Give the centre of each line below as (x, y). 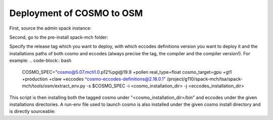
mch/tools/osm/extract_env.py (54, 86)
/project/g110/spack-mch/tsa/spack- (205, 79)
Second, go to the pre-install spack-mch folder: (59, 37)
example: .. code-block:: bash (40, 61)
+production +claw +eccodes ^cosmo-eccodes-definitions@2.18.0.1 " (94, 79)
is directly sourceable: (32, 111)
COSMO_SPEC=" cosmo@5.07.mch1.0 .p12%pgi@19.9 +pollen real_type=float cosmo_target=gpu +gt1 (127, 72)
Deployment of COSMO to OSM (76, 13)
